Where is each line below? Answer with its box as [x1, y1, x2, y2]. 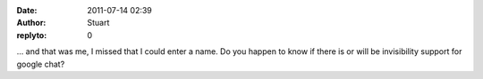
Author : [16, 18, 47, 28]
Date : [16, 5, 38, 15]
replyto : [16, 29, 47, 40]
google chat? [16, 59, 65, 69]
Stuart [87, 18, 110, 28]
